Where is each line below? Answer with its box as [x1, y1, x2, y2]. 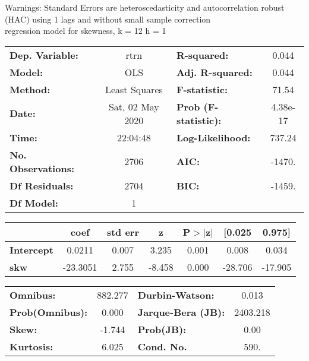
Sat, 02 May [108, 99, 159, 113]
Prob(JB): [137, 322, 187, 336]
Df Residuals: [10, 178, 74, 192]
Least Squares [105, 82, 163, 96]
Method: [10, 82, 51, 96]
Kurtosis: [10, 339, 53, 353]
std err [106, 224, 139, 239]
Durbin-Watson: [137, 287, 215, 302]
